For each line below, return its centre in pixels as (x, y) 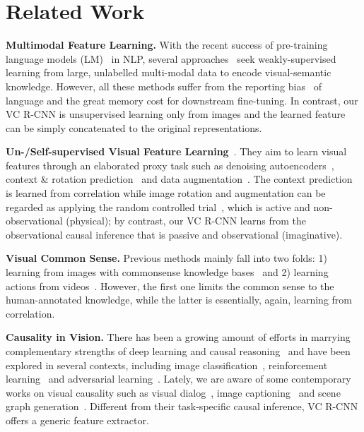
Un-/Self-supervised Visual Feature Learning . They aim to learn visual (176, 151)
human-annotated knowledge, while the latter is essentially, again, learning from (179, 300)
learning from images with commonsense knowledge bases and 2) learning (167, 272)
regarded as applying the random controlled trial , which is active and (158, 206)
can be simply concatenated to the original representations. (134, 127)
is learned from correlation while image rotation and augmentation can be (166, 193)
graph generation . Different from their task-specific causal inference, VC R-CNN (182, 406)
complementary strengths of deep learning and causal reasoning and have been (178, 351)
